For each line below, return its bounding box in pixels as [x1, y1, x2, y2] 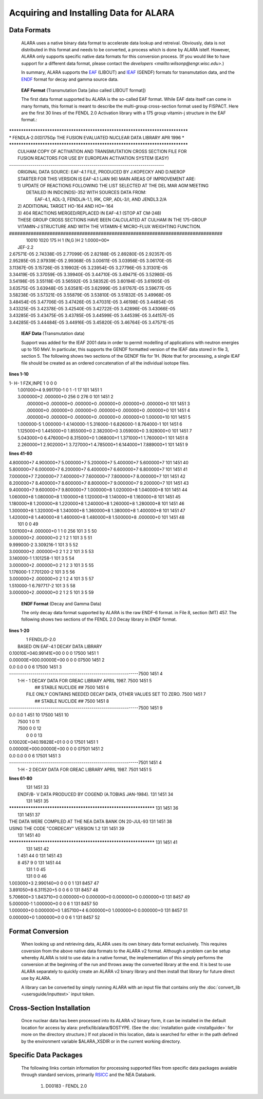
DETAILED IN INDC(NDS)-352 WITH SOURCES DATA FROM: [26, 190, 147, 195]
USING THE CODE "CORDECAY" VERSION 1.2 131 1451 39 [9, 825, 124, 831]
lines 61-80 [9, 776, 33, 781]
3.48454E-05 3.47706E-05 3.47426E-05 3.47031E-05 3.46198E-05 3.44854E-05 [9, 299, 174, 305]
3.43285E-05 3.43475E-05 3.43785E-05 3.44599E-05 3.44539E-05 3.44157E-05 [9, 313, 174, 319]
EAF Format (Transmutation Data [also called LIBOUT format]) [21, 87, 146, 93]
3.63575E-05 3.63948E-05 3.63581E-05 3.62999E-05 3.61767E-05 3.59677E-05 [9, 285, 172, 291]
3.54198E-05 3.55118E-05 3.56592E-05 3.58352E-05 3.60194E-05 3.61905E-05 [9, 279, 170, 284]
